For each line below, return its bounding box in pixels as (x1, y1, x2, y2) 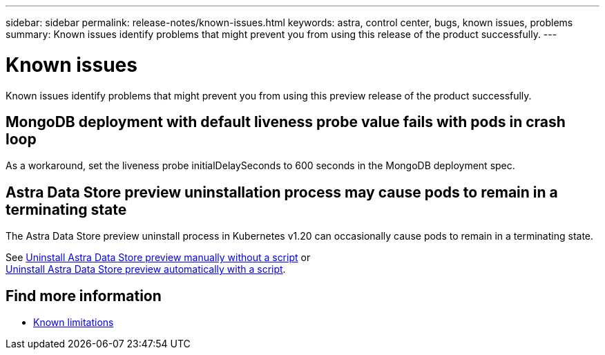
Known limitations (33, 316, 114, 329)
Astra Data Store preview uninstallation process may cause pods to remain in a (6, 183, 558, 201)
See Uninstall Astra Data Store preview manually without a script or (6, 251, 311, 264)
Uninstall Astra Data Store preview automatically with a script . (6, 263, 286, 276)
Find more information (6, 287, 162, 305)
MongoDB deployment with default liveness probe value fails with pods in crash (6, 113, 566, 131)
